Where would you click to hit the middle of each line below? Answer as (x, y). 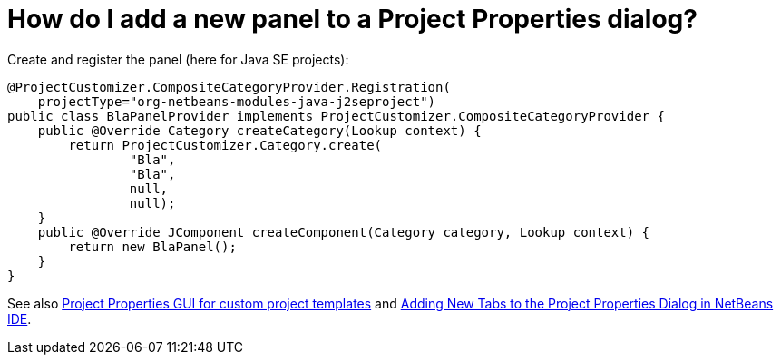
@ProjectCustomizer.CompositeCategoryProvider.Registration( (229, 87)
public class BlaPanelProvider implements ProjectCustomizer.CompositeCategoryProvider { (336, 116)
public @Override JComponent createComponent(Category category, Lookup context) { (344, 232)
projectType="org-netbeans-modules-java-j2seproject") (237, 101)
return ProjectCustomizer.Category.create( (225, 145)
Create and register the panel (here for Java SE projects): (178, 59)
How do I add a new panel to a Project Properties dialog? (352, 19)
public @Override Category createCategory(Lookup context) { (259, 130)
